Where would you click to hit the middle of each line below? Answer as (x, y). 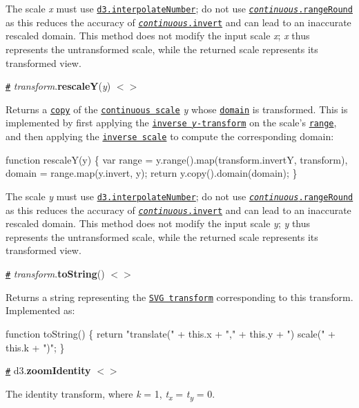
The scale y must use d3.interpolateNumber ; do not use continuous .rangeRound (179, 196)
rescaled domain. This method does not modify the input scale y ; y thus (158, 223)
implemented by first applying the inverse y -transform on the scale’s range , (171, 123)
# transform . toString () (55, 273)
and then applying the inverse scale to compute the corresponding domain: (170, 136)
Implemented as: (40, 310)
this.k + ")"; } (35, 347)
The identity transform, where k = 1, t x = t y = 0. (110, 394)
